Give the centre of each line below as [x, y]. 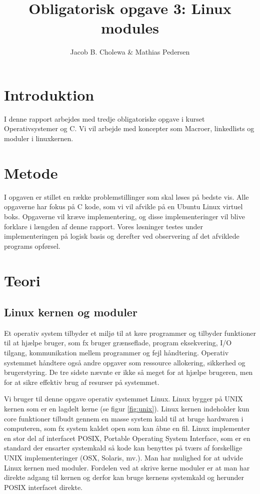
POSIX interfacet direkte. [43, 487]
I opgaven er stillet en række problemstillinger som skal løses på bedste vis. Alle [126, 196]
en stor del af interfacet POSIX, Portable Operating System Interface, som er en [127, 438]
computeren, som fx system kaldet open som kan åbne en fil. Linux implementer [127, 428]
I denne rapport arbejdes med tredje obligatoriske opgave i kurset [104, 118]
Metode [31, 172]
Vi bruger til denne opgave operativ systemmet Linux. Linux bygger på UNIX [123, 399]
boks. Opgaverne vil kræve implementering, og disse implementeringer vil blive [124, 216]
